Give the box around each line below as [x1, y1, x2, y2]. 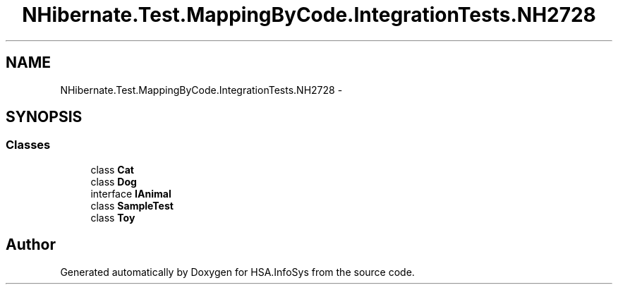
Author [6, 236, 56, 254]
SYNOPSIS [6, 108, 83, 126]
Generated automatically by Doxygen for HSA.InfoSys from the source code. [60, 265, 415, 278]
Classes [6, 138, 51, 152]
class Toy [90, 211, 135, 224]
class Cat [90, 163, 134, 176]
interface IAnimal [90, 187, 171, 200]
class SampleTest [90, 199, 174, 212]
